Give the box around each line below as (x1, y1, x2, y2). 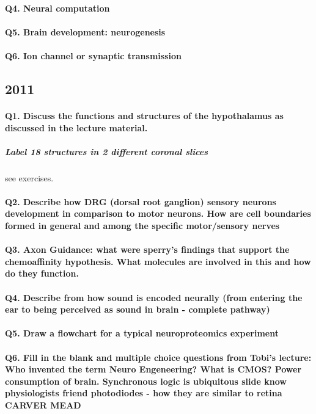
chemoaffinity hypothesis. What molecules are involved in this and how (5, 255, 311, 267)
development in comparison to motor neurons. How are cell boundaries (5, 207, 311, 220)
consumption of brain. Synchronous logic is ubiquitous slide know (5, 374, 287, 387)
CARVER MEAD (5, 398, 81, 411)
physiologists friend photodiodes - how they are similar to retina (5, 387, 282, 399)
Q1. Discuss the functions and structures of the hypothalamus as (5, 109, 284, 122)
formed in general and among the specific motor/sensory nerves (5, 219, 280, 232)
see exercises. (5, 171, 54, 184)
